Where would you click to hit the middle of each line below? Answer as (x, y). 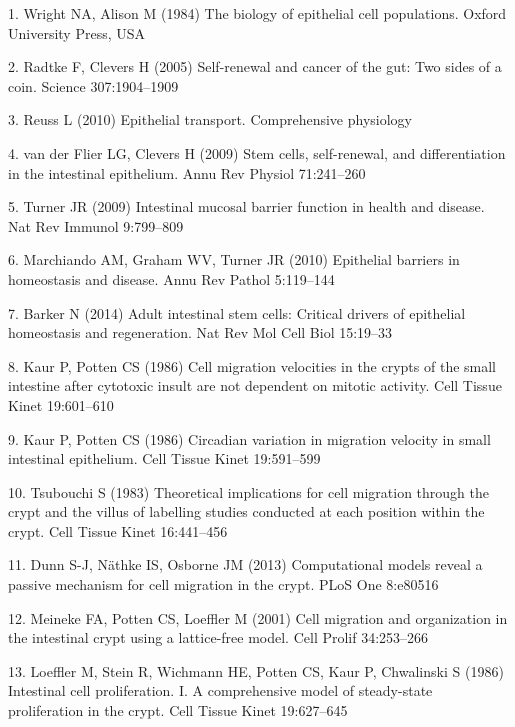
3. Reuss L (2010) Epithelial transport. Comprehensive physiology (210, 119)
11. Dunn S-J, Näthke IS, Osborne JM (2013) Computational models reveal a (245, 564)
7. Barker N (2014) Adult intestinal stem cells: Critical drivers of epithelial (237, 312)
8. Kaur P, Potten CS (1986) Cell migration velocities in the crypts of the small (252, 365)
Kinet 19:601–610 (61, 404)
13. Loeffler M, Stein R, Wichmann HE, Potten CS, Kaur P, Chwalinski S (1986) (256, 670)
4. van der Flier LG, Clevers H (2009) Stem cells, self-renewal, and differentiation (257, 152)
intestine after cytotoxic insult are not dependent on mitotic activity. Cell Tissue (255, 385)
